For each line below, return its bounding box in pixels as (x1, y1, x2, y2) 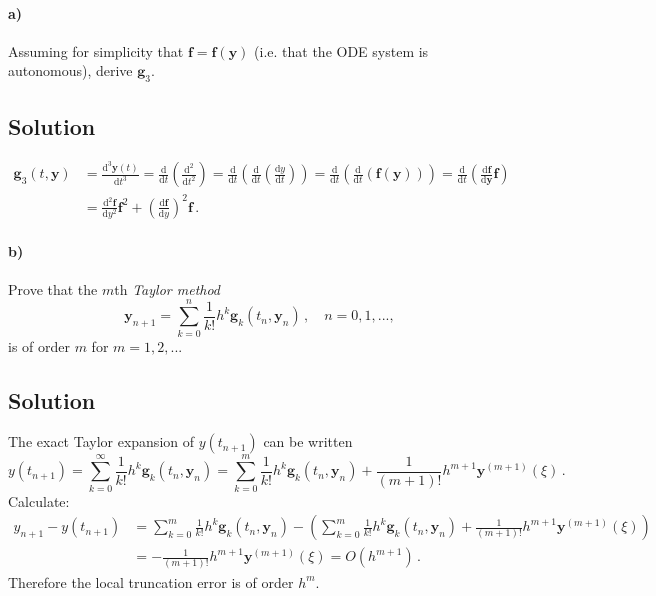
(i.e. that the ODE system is (254, 40, 429, 61)
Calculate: (8, 490, 70, 511)
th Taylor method (114, 278, 221, 299)
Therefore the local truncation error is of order (8, 571, 294, 592)
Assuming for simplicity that (8, 40, 184, 61)
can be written (263, 431, 353, 452)
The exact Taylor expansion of (8, 431, 195, 452)
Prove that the (8, 278, 98, 299)
